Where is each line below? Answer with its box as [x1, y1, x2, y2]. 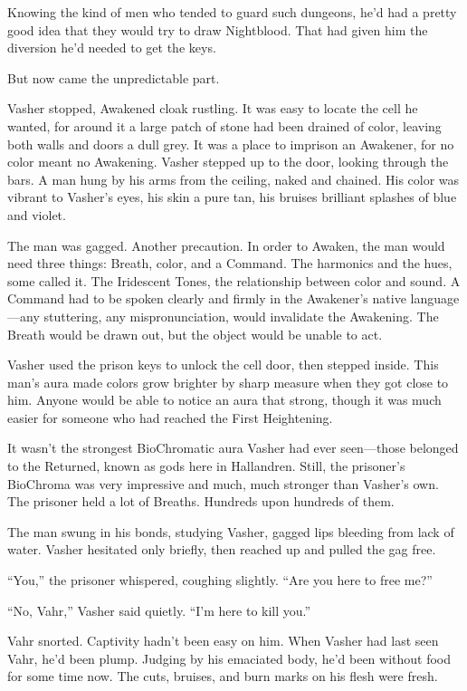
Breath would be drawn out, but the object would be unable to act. [7, 324, 383, 343]
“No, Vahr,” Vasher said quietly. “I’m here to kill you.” [7, 600, 311, 619]
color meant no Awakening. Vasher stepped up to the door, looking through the [7, 152, 449, 171]
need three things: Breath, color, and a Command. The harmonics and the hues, [7, 254, 453, 273]
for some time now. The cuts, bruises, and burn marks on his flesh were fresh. [7, 667, 438, 686]
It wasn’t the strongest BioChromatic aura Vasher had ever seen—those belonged [7, 438, 459, 457]
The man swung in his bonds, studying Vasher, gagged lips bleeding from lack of [7, 522, 454, 541]
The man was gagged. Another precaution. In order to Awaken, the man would [7, 235, 445, 254]
